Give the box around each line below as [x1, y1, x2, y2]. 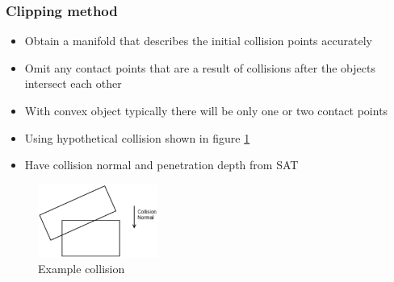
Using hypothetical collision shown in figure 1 [24, 129, 250, 146]
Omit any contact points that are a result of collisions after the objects [24, 59, 375, 76]
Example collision [38, 260, 125, 277]
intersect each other [24, 75, 122, 92]
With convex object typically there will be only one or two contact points [24, 102, 388, 118]
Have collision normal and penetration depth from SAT [24, 156, 299, 173]
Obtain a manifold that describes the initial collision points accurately [24, 32, 372, 49]
